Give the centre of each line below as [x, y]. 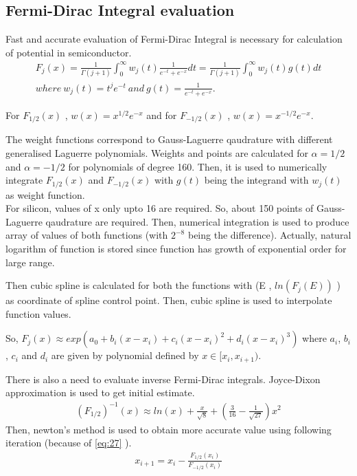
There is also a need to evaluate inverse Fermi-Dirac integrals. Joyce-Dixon [163, 379]
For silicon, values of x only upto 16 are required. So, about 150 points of [160, 208]
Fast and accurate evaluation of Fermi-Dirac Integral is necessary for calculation [174, 39]
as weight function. [45, 194]
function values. [38, 313]
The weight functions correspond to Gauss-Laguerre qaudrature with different [169, 139]
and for [162, 115]
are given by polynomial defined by [125, 355]
